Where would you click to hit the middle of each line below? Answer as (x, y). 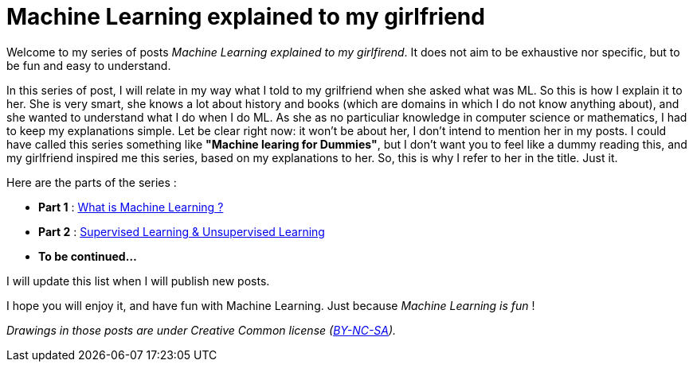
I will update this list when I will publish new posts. (138, 281)
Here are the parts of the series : (92, 182)
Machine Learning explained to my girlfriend (246, 17)
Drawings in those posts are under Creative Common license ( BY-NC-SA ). (202, 330)
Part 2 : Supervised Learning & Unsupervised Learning (182, 231)
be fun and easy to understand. (89, 65)
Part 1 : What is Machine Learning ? (131, 207)
